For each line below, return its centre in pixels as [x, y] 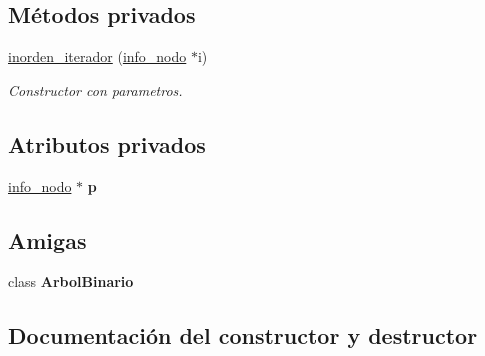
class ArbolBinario [71, 281]
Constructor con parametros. [95, 89]
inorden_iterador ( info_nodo [97, 56]
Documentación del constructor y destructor [243, 335]
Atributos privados [107, 143]
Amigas [47, 239]
